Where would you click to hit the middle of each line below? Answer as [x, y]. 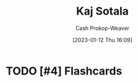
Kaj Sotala [102, 11]
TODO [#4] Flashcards [64, 71]
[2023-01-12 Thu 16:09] [102, 40]
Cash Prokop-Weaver [102, 28]
